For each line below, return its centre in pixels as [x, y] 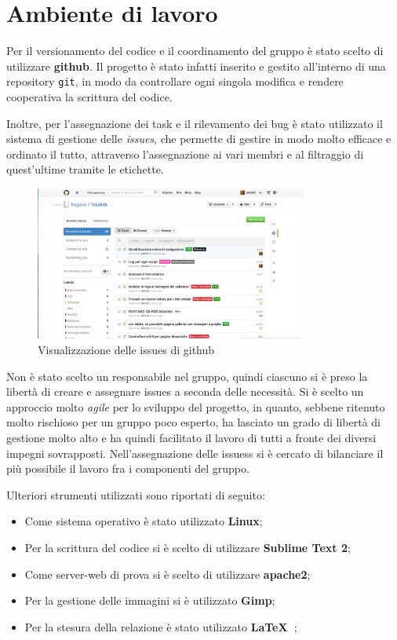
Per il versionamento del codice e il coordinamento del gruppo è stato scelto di [195, 51]
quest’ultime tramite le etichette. [85, 169]
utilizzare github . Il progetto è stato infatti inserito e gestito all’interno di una [196, 66]
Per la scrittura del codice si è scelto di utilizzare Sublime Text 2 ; [188, 547]
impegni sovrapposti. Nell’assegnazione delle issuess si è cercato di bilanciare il [195, 453]
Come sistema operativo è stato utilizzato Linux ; [144, 521]
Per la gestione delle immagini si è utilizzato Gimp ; [150, 600]
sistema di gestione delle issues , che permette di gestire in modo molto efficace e [199, 139]
